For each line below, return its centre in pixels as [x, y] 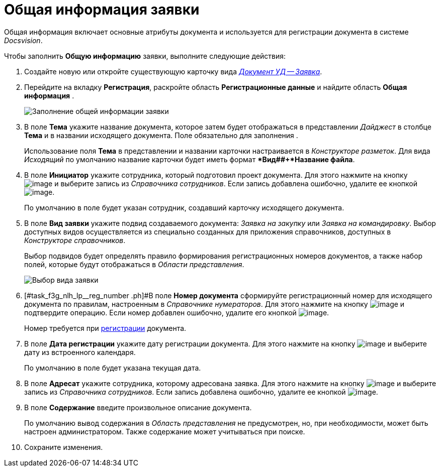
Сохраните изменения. [64, 447]
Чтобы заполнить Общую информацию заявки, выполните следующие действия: [145, 56]
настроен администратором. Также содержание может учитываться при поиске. [165, 431]
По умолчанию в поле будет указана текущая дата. [113, 368]
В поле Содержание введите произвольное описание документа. [138, 407]
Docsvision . [23, 40]
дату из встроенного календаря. [80, 352]
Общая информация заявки [102, 10]
